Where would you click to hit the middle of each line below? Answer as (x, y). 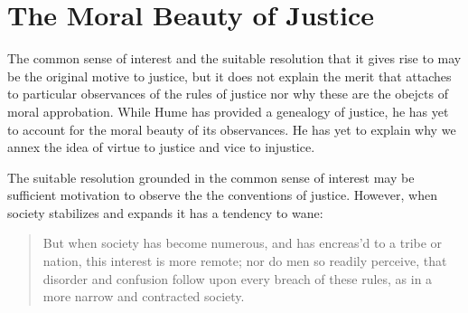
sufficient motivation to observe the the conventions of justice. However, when (222, 195)
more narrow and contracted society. (144, 296)
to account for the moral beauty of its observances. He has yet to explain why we (232, 129)
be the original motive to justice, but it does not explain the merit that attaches (229, 76)
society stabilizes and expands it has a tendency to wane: (165, 212)
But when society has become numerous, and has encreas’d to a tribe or (243, 243)
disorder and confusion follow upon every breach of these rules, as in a (238, 278)
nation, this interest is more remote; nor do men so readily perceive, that (245, 261)
